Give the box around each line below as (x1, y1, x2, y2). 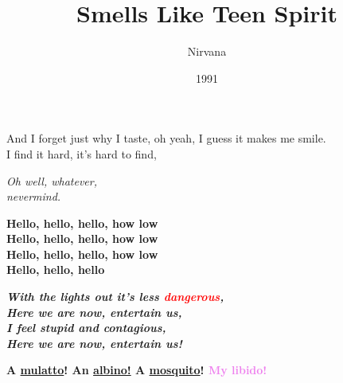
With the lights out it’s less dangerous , (6, 288, 224, 305)
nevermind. (6, 188, 61, 205)
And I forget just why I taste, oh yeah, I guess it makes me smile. (6, 130, 326, 147)
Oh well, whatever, (6, 172, 97, 189)
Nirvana (187, 43, 227, 60)
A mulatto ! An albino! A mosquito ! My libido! (6, 362, 267, 378)
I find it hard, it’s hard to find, (6, 145, 157, 162)
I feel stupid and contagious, (6, 319, 166, 336)
